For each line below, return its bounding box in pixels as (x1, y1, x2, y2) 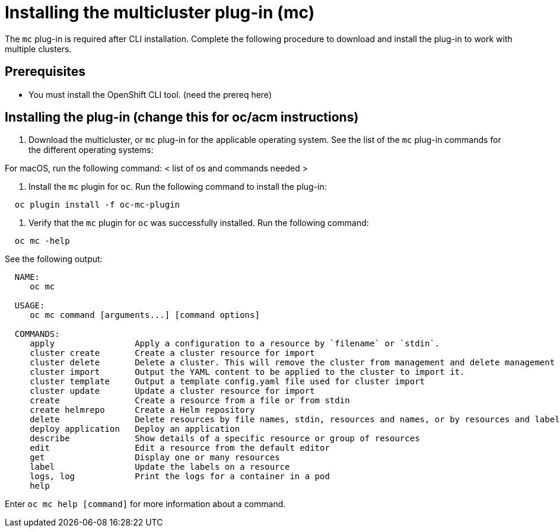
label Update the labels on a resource (30, 462, 290, 472)
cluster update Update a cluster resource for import (30, 386, 315, 396)
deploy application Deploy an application (30, 424, 240, 434)
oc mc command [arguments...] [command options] (30, 310, 260, 320)
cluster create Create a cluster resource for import (30, 348, 315, 358)
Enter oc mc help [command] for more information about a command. (5, 499, 286, 509)
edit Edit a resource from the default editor (30, 443, 330, 453)
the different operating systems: (28, 145, 154, 155)
